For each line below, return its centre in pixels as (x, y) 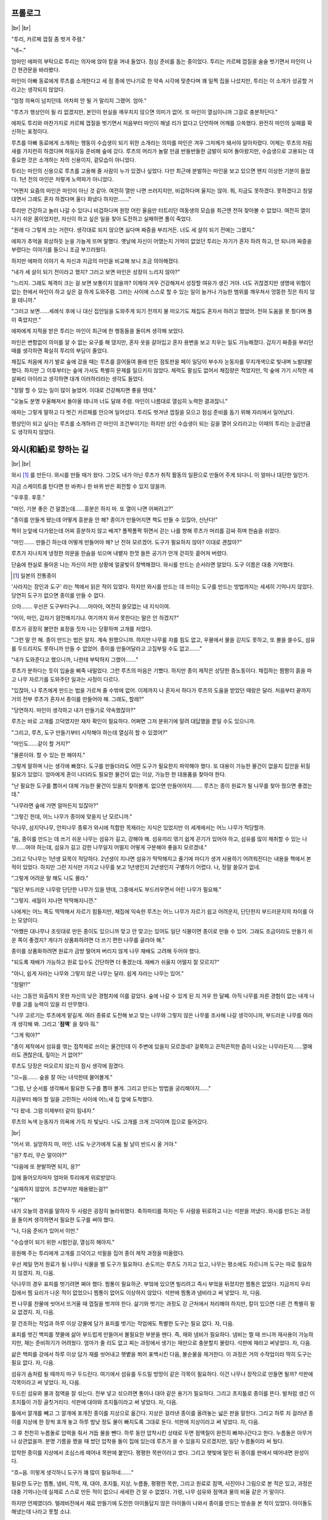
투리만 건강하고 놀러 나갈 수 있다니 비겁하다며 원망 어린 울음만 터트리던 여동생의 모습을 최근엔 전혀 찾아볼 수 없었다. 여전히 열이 (161, 210)
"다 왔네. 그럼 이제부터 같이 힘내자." (53, 1110)
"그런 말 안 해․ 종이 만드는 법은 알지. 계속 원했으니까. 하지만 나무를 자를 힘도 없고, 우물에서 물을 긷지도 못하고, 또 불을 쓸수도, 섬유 (163, 640)
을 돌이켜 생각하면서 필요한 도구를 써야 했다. (63, 1220)
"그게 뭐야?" (26, 1035)
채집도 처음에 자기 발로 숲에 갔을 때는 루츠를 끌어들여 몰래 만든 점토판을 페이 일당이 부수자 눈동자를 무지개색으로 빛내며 (151, 362)
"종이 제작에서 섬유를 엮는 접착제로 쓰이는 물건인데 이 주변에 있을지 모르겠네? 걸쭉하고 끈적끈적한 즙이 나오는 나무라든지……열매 (162, 1046)
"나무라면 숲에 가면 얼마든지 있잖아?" (55, 805)
